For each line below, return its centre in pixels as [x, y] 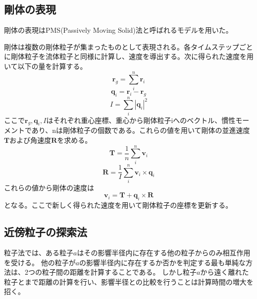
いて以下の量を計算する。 [46, 66]
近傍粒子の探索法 [46, 232]
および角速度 [30, 140]
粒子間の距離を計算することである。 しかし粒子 [119, 272]
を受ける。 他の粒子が [40, 262]
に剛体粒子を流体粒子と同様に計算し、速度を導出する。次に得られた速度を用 [129, 56]
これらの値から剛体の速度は [49, 187]
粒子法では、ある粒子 [39, 253]
